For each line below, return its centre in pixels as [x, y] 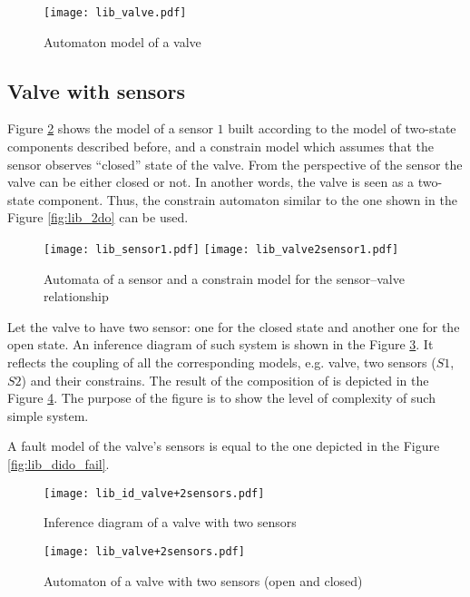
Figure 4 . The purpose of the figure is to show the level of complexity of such [221, 398]
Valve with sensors [96, 90]
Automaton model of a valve [122, 41]
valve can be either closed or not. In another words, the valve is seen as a [211, 182]
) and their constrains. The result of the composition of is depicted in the [225, 380]
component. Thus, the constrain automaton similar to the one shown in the [248, 199]
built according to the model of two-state [342, 128]
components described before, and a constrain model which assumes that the [220, 147]
